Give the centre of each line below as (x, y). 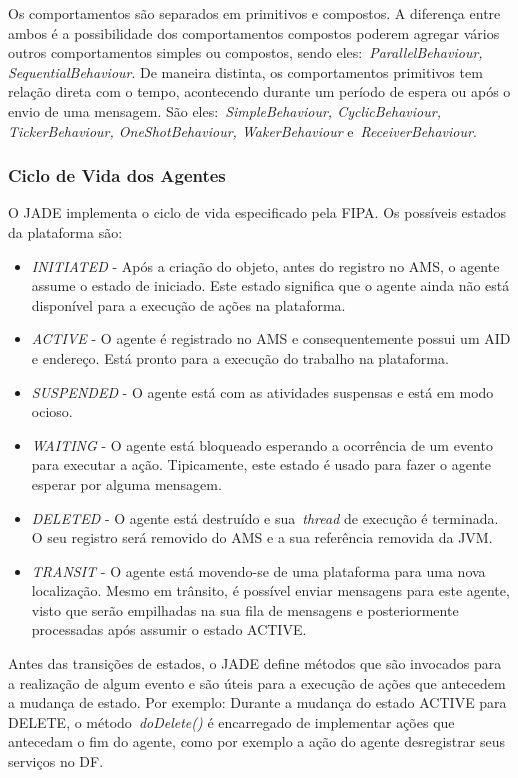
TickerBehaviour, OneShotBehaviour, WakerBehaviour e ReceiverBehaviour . (242, 130)
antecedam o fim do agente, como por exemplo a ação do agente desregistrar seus (256, 741)
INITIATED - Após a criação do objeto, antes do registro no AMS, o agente (265, 265)
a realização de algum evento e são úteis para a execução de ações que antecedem (257, 682)
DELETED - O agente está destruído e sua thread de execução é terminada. (265, 517)
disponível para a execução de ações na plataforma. (188, 304)
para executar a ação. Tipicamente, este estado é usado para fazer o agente (261, 464)
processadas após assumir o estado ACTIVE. (169, 629)
